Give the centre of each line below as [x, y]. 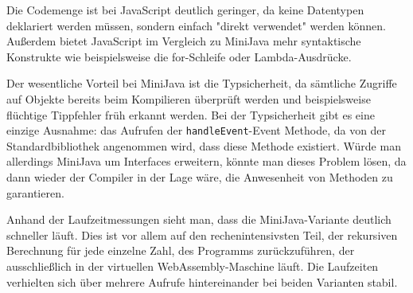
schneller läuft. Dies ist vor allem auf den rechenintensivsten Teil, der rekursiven [202, 234]
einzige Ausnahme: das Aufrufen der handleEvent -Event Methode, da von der [197, 130]
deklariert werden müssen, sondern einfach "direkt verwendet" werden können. [196, 25]
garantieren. [35, 192]
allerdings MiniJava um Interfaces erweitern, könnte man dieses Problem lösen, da [206, 161]
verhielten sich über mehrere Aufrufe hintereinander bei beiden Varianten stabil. [202, 281]
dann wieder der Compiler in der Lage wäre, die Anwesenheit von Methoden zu [200, 177]
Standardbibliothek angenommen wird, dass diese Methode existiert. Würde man [204, 145]
